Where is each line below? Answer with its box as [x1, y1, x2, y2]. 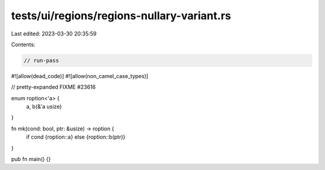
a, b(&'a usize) [26, 103, 62, 111]
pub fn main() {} [11, 156, 51, 163]
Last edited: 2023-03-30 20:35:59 [11, 30, 97, 37]
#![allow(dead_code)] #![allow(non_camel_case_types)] [11, 72, 149, 79]
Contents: [11, 41, 36, 48]
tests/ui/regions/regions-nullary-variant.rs [11, 9, 231, 22]
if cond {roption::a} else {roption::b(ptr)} [26, 133, 126, 141]
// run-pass [23, 57, 60, 64]
